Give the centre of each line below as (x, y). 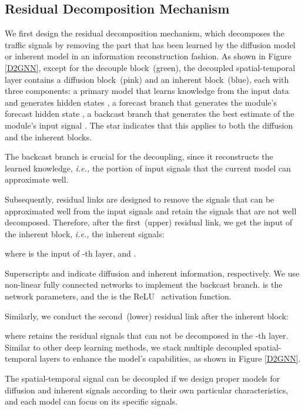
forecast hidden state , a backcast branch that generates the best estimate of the (150, 114)
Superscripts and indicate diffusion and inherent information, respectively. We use (152, 273)
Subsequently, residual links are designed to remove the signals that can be (140, 199)
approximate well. (37, 179)
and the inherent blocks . (48, 137)
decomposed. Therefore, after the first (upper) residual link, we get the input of (149, 222)
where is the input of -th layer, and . (71, 253)
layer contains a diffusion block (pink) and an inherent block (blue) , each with (147, 79)
